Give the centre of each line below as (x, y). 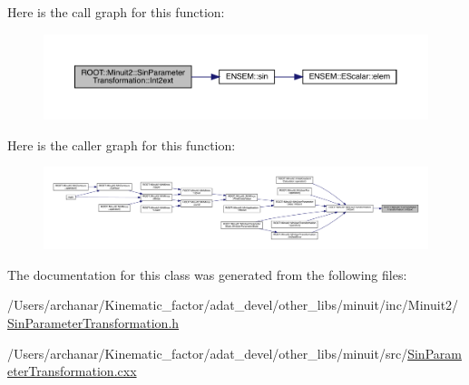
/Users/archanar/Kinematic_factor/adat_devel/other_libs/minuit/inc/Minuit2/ (233, 305)
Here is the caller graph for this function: (122, 144)
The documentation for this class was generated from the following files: (207, 274)
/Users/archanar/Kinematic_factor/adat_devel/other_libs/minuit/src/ (208, 353)
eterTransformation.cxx (72, 371)
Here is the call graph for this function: (116, 12)
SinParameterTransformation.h (93, 322)
